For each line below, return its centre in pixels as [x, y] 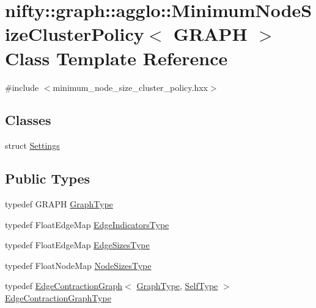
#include [22, 87]
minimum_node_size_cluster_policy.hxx [130, 87]
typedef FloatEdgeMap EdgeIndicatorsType [87, 224]
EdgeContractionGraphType [58, 298]
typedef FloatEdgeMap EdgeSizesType [77, 245]
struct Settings [32, 145]
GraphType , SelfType [177, 286]
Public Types [48, 178]
